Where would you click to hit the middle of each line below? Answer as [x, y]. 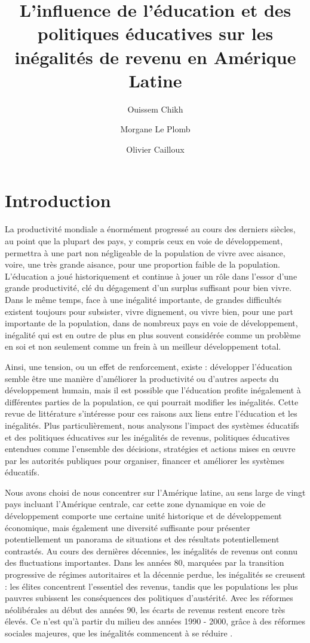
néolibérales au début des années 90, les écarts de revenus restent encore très [145, 609]
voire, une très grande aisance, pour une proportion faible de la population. [142, 264]
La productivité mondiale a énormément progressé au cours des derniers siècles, [150, 229]
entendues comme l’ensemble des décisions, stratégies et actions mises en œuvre [150, 449]
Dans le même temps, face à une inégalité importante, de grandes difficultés [143, 299]
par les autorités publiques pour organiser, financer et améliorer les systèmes [145, 460]
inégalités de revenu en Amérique [155, 57]
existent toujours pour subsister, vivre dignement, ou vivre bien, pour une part [149, 311]
